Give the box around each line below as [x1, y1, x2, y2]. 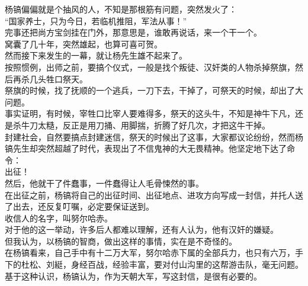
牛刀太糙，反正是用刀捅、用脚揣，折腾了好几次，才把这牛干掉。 [21, 118, 270, 131]
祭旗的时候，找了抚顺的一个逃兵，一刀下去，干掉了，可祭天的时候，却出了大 [5, 84, 303, 97]
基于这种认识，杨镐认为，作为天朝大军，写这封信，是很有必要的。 [5, 269, 262, 282]
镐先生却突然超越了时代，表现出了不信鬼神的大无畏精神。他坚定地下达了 [5, 142, 287, 155]
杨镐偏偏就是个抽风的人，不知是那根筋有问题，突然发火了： [5, 3, 237, 15]
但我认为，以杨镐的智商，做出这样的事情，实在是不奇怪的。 [5, 234, 237, 247]
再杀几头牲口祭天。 [12, 72, 88, 85]
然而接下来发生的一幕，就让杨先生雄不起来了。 [5, 49, 187, 62]
